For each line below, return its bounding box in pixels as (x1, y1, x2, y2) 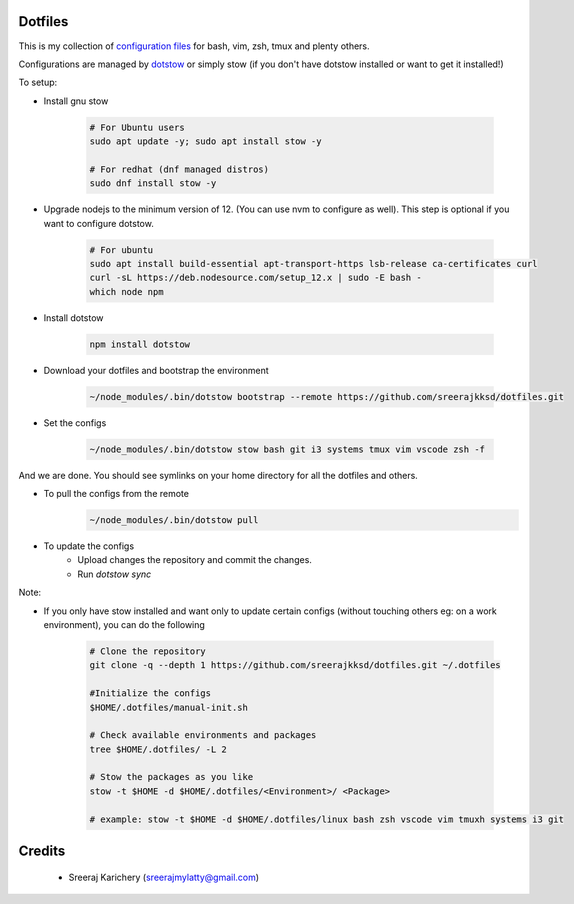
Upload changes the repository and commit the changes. (77, 554, 312, 566)
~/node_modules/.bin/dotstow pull (89, 515, 259, 526)
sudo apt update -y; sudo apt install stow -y (89, 136, 322, 147)
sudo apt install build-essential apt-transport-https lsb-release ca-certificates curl (89, 258, 539, 269)
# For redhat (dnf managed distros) (89, 163, 270, 175)
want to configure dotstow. (43, 217, 154, 229)
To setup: (18, 76, 58, 89)
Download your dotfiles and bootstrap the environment (43, 364, 269, 376)
